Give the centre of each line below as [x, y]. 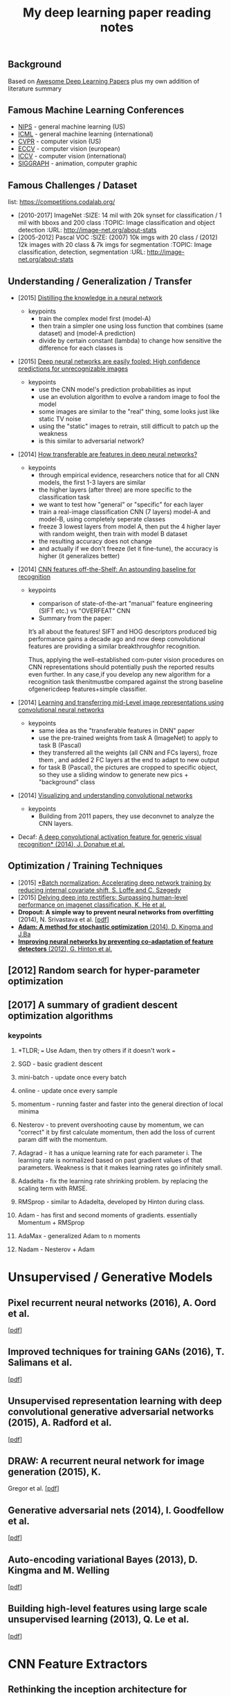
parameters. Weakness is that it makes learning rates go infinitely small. [120, 1168]
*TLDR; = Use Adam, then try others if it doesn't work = [96, 1050]
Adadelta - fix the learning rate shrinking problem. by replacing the [113, 1181]
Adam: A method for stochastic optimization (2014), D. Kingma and [115, 927]
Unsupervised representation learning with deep [115, 1401]
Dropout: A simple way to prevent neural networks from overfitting [115, 912]
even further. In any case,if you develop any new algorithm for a [119, 674]
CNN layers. [56, 824]
